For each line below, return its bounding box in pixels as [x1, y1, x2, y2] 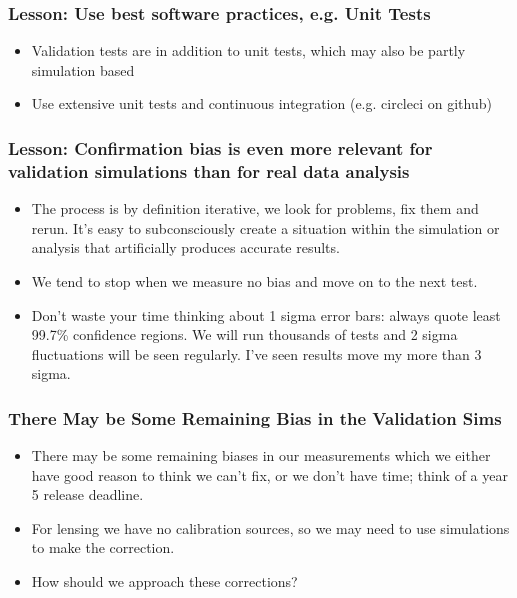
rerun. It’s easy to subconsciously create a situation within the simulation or [31, 217, 500, 238]
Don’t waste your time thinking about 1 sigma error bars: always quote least [31, 304, 501, 325]
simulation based [31, 59, 135, 80]
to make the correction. [31, 537, 175, 558]
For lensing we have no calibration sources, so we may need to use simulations [31, 517, 510, 538]
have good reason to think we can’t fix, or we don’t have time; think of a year [31, 464, 508, 485]
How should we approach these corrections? [31, 571, 298, 592]
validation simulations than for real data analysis [8, 158, 410, 183]
